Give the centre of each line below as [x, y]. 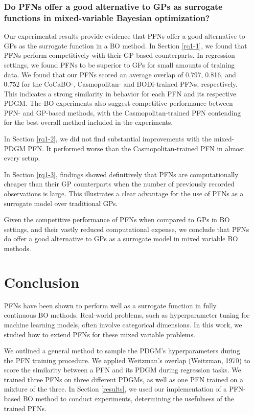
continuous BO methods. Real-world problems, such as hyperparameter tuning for [127, 315]
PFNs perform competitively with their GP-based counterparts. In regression [119, 55]
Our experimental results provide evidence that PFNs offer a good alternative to [125, 36]
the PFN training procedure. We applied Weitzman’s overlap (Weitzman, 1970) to [127, 360]
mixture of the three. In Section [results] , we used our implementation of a [115, 389]
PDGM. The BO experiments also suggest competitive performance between [118, 103]
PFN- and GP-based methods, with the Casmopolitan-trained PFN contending [122, 112]
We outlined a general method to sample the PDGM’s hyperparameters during [122, 351]
